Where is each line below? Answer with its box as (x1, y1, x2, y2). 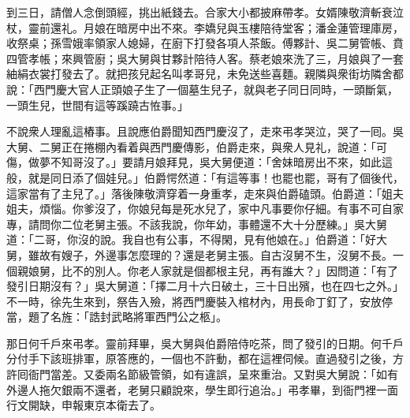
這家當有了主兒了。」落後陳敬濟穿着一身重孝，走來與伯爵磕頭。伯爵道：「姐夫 (6, 185, 404, 201)
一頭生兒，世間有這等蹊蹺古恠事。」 (6, 96, 188, 113)
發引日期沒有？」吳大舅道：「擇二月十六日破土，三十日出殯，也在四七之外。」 (6, 278, 404, 294)
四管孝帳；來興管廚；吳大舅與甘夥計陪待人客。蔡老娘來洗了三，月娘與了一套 (6, 50, 404, 66)
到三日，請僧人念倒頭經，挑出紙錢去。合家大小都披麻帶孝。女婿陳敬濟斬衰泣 (6, 4, 404, 20)
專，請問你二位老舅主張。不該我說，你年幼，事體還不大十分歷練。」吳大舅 (6, 215, 387, 232)
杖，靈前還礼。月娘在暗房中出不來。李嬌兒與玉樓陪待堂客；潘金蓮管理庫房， (6, 19, 404, 35)
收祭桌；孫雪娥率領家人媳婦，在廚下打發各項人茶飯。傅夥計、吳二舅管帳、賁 (6, 35, 404, 51)
